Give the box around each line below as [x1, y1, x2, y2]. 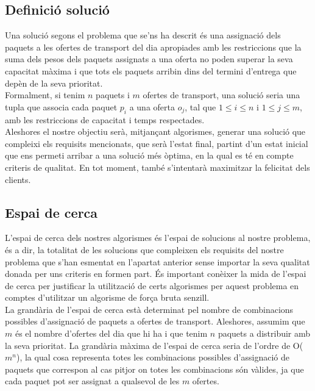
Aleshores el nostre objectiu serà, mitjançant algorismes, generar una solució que [5, 125, 306, 138]
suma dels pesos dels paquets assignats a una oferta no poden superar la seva [5, 52, 293, 65]
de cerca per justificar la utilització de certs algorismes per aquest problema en [5, 279, 299, 292]
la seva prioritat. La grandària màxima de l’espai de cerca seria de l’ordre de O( [5, 339, 303, 351]
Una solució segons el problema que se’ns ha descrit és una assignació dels [5, 29, 281, 41]
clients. [5, 173, 31, 185]
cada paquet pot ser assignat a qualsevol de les [5, 375, 180, 387]
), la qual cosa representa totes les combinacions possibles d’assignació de [16, 351, 289, 364]
